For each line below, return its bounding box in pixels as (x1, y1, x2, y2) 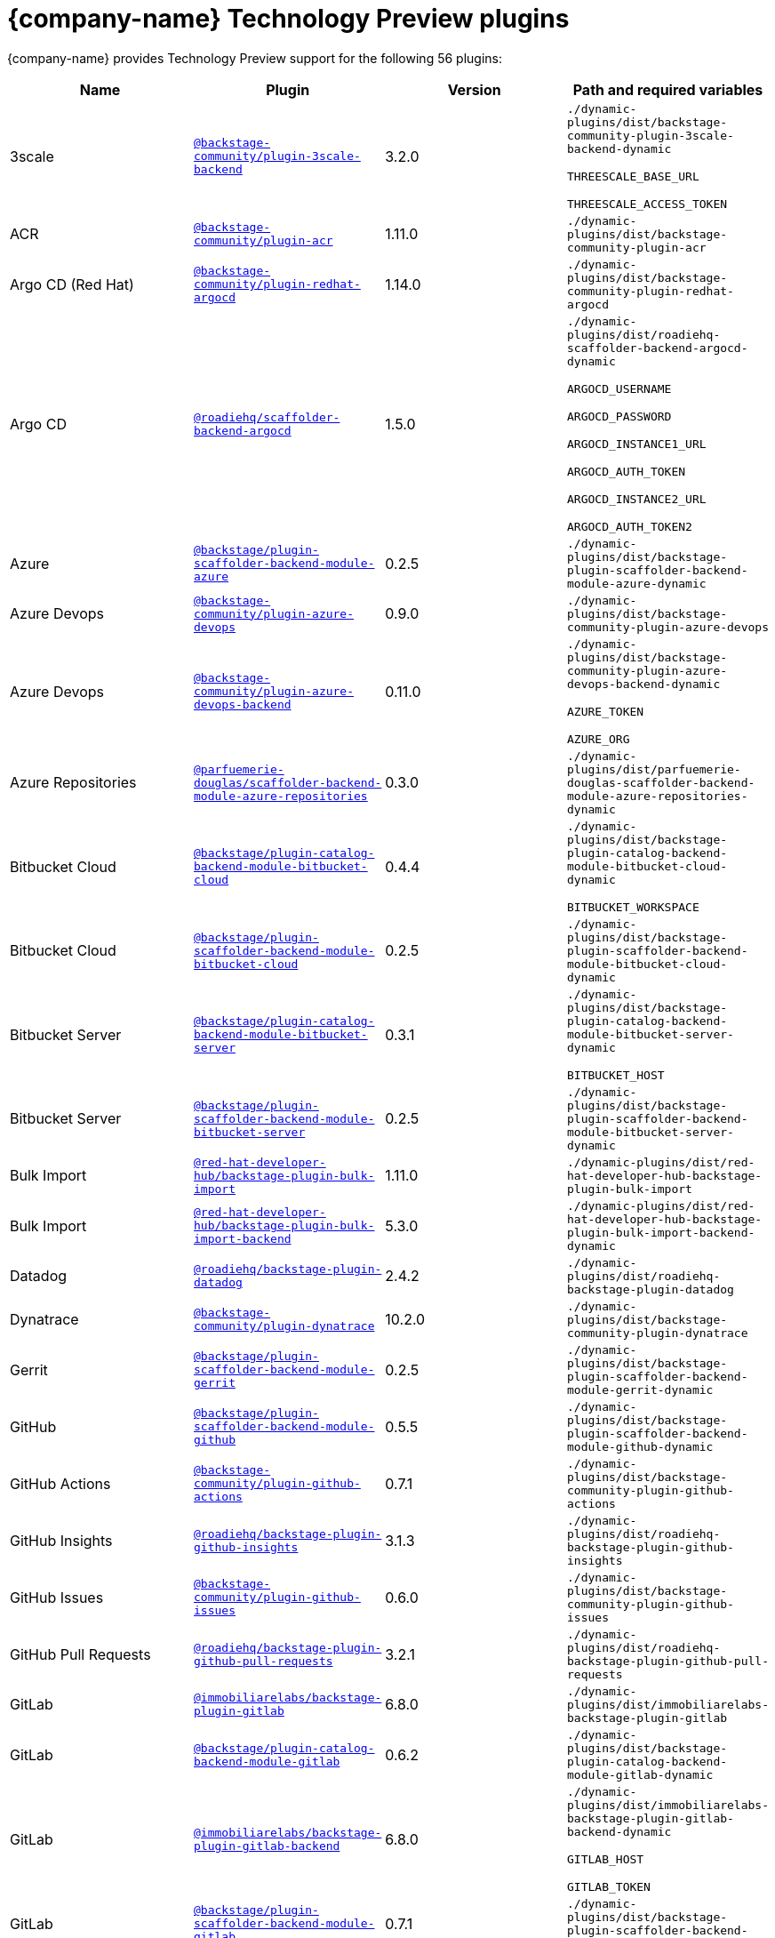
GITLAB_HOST (567, 1852, 644, 1866)
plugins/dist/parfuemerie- (567, 762, 741, 776)
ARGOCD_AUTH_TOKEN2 (567, 519, 692, 533)
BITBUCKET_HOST (567, 1068, 665, 1082)
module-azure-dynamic (567, 576, 707, 590)
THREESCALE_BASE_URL (567, 169, 699, 183)
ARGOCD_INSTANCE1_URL (567, 436, 707, 451)
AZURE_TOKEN (567, 704, 644, 718)
